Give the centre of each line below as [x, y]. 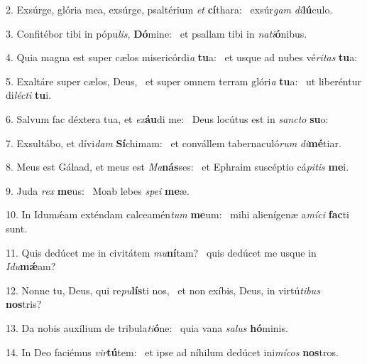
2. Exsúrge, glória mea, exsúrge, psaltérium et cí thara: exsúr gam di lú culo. [169, 9]
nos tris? [24, 304]
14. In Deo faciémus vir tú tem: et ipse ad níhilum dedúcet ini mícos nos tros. [172, 352]
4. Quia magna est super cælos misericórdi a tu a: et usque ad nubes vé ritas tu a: [182, 57]
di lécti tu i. [29, 95]
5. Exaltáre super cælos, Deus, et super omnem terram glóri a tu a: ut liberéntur [183, 81]
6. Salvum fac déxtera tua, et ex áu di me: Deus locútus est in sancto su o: [167, 118]
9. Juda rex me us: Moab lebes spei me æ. [98, 190]
